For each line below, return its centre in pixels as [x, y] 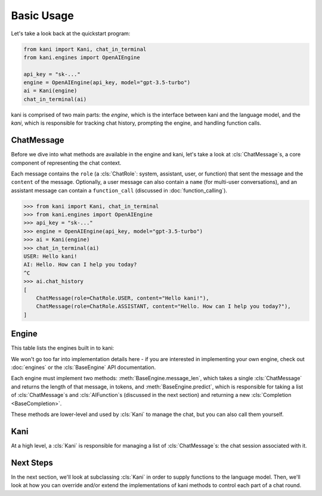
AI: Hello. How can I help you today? [80, 265]
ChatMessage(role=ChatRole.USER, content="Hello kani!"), [123, 298]
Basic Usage [42, 16]
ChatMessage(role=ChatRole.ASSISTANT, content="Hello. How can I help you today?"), [164, 306]
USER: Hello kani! [50, 256]
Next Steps [32, 463]
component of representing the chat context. [66, 163]
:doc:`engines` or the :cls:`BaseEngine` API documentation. [83, 368]
